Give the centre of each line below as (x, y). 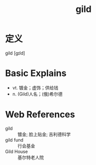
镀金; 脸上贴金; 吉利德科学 (44, 134)
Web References (40, 115)
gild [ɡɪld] (15, 53)
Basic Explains (36, 73)
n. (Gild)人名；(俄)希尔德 (38, 94)
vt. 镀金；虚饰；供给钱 (35, 87)
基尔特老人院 (31, 157)
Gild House (17, 151)
